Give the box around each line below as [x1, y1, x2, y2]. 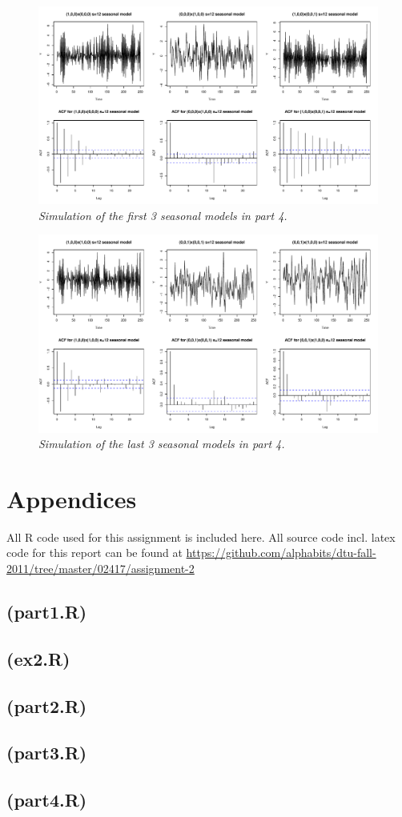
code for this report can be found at [6, 544, 183, 561]
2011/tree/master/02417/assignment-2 [6, 560, 195, 577]
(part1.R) [6, 599, 87, 624]
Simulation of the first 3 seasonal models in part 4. [38, 206, 287, 223]
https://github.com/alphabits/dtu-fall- [186, 544, 376, 561]
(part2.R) [6, 693, 87, 718]
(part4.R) [6, 787, 87, 812]
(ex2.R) [6, 646, 70, 671]
